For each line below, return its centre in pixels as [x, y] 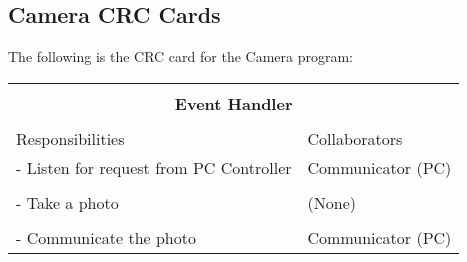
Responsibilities [70, 138]
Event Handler [233, 103]
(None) [331, 202]
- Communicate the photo [106, 237]
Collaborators [355, 138]
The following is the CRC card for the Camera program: [181, 56]
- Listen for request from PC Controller [154, 167]
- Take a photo [67, 202]
